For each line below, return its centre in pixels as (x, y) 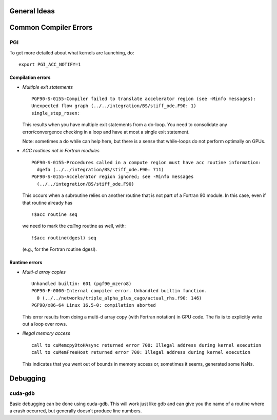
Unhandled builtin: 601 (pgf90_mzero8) (82, 284)
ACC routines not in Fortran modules (61, 151)
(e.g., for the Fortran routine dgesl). (60, 249)
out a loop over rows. (45, 324)
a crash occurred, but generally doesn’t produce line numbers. (76, 411)
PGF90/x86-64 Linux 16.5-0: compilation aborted (94, 305)
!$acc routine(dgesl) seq (64, 238)
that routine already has (47, 203)
